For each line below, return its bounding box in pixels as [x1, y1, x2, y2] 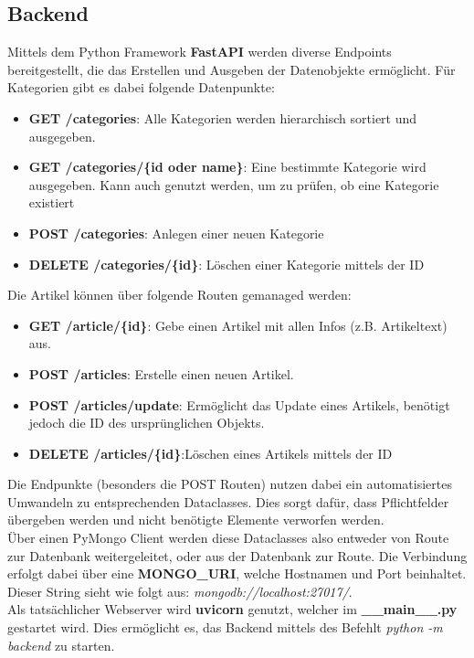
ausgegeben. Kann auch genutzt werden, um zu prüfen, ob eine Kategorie [28, 175, 439, 194]
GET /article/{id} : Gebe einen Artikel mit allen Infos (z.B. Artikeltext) [28, 315, 448, 334]
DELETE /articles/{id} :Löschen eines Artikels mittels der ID [28, 443, 393, 462]
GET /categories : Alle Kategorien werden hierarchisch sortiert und [28, 108, 417, 127]
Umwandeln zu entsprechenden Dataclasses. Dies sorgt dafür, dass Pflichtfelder [7, 492, 449, 511]
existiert [28, 193, 75, 212]
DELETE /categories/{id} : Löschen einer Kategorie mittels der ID [28, 254, 425, 273]
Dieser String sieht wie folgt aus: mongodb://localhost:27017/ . [7, 581, 353, 600]
